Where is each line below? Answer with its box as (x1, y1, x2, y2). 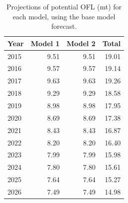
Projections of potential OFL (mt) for (6, 1, 122, 11)
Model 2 (66, 38, 96, 48)
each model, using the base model (12, 11, 116, 21)
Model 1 (30, 38, 60, 48)
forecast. (51, 21, 77, 31)
